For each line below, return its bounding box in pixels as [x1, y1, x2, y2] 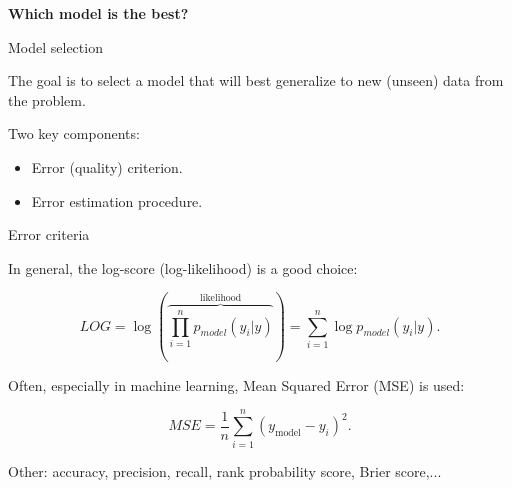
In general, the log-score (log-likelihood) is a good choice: [8, 257, 358, 278]
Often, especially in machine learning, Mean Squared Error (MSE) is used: [8, 374, 465, 395]
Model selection [8, 36, 103, 57]
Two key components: [8, 123, 140, 144]
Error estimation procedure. [31, 190, 203, 211]
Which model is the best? [8, 3, 189, 23]
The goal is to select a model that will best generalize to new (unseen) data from [8, 70, 504, 91]
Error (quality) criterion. [31, 156, 183, 177]
